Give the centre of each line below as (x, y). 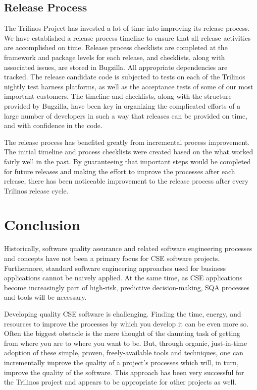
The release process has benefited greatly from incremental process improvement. (127, 142)
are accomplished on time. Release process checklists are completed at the (116, 47)
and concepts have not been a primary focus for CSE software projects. (112, 258)
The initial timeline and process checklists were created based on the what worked (128, 152)
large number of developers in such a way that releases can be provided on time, (126, 115)
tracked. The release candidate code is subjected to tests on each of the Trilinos (125, 77)
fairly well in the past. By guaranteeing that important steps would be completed (128, 161)
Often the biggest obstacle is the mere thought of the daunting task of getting (122, 333)
